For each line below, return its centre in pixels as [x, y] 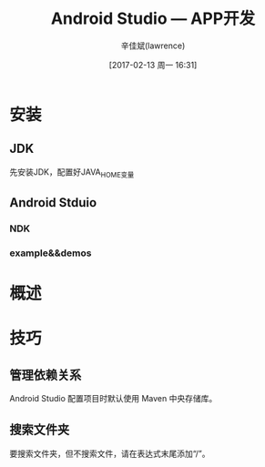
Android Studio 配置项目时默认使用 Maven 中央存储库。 [113, 398]
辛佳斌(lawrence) [153, 46]
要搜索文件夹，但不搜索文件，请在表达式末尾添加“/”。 [110, 453]
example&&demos [51, 253]
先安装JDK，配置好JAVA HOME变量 [72, 173]
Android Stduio [53, 203]
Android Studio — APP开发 [153, 19]
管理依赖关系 [46, 375]
